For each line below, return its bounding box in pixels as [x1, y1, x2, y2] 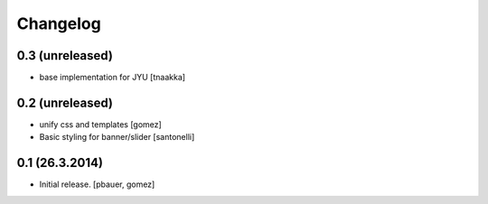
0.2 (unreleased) [16, 95, 113, 110]
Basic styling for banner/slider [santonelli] [39, 132, 195, 143]
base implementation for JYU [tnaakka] [39, 72, 185, 83]
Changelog [16, 14, 101, 33]
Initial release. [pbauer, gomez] [39, 179, 155, 190]
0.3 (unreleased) [16, 48, 113, 63]
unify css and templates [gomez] [39, 118, 162, 130]
